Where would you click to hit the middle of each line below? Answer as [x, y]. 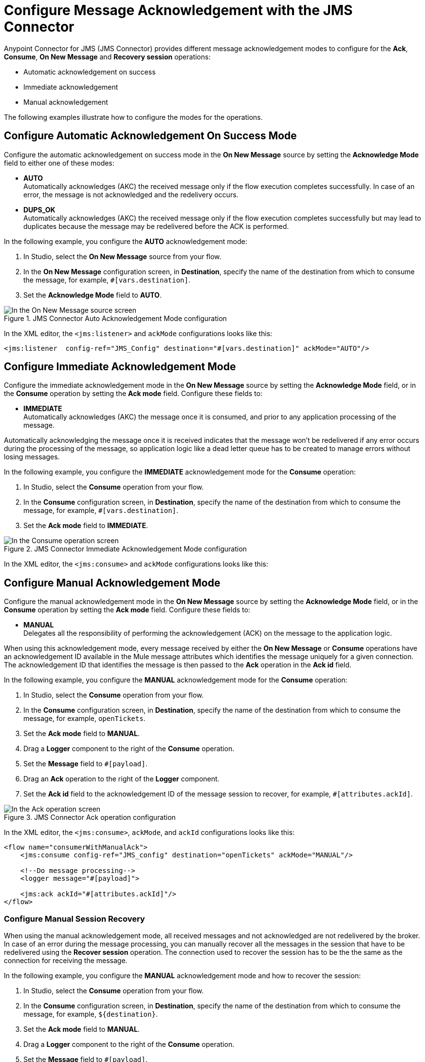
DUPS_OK [39, 209]
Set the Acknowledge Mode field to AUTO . [92, 295]
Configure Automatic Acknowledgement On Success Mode [150, 136]
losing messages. [32, 457]
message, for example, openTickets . [84, 719]
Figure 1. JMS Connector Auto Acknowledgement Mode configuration [115, 318]
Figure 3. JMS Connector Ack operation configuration [90, 817]
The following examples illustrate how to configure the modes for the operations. [133, 117]
